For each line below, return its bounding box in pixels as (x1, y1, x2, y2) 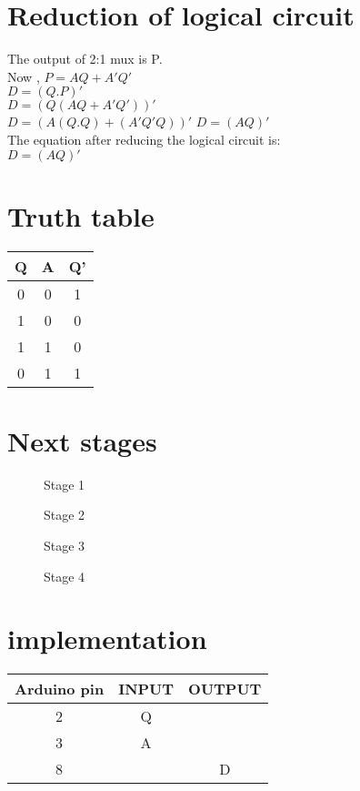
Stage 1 (44, 474, 85, 493)
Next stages (7, 421, 157, 459)
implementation (7, 620, 207, 657)
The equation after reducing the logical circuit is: (7, 129, 281, 148)
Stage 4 (44, 566, 85, 585)
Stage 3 (44, 535, 85, 554)
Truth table (7, 197, 155, 234)
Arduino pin (15, 678, 105, 700)
